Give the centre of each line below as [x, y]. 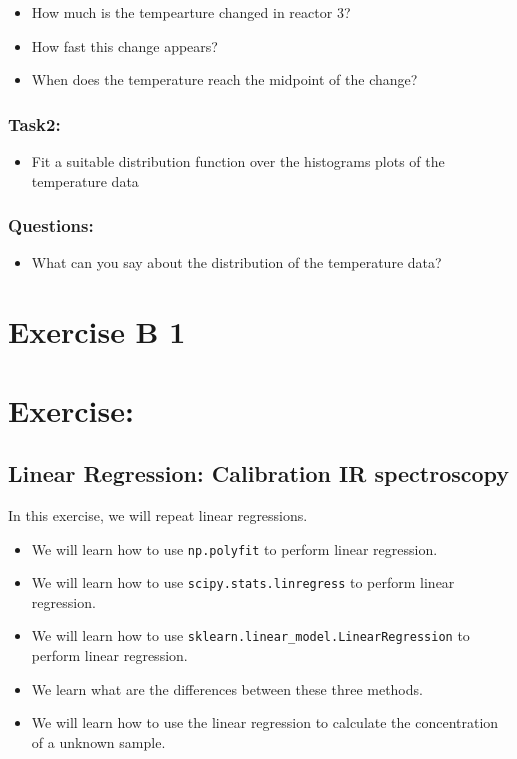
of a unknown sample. [98, 741]
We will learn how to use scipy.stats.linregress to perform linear [243, 582]
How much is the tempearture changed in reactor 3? [191, 12]
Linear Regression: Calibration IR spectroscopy [259, 473]
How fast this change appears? [124, 45]
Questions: [51, 225]
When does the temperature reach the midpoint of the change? [224, 79]
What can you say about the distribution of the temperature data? [236, 262]
